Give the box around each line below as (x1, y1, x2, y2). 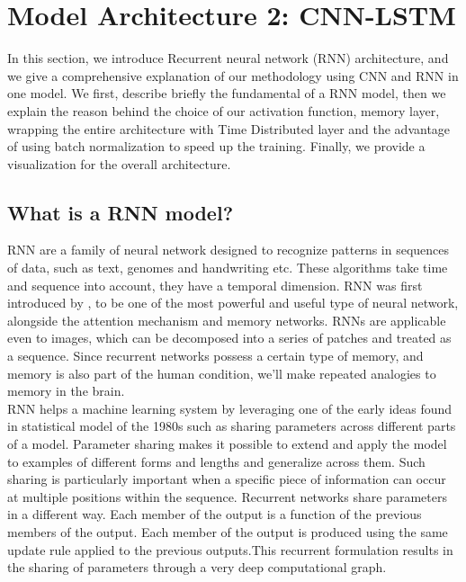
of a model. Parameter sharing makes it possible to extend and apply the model (7, 434, 447, 453)
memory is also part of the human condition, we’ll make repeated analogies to (7, 363, 436, 382)
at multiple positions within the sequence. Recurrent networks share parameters (7, 487, 447, 506)
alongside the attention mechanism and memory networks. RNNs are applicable (7, 310, 446, 329)
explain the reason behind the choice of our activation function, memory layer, (7, 101, 440, 120)
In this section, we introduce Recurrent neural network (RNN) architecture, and (7, 49, 449, 67)
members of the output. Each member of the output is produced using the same (7, 522, 448, 541)
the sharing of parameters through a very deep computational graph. (7, 558, 387, 577)
